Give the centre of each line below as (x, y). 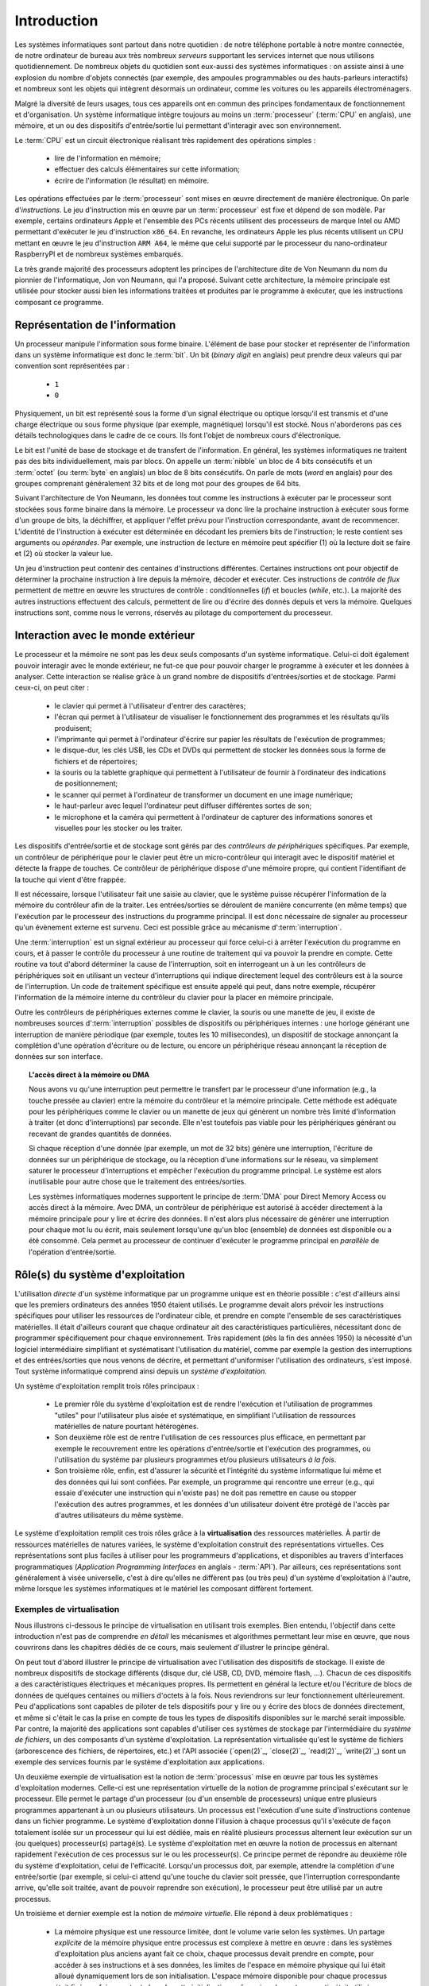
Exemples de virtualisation (67, 1609)
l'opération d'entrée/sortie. (73, 1252)
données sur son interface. (59, 1057)
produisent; (73, 728)
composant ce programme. (59, 302)
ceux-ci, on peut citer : (52, 688)
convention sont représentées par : (72, 366)
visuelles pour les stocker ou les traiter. (118, 828)
